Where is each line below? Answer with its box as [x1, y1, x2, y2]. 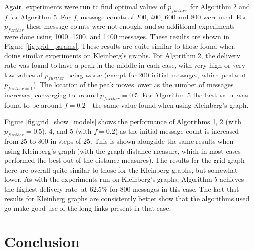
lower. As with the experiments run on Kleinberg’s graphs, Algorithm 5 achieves [4, 174, 244, 184]
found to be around [4, 99, 62, 110]
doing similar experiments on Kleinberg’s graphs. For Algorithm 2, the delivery [4, 50, 241, 60]
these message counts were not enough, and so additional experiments [26, 21, 235, 31]
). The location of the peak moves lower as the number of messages [33, 79, 234, 90]
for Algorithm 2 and [190, 1, 250, 11]
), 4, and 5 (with [42, 126, 92, 136]
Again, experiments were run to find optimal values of [4, 1, 166, 11]
